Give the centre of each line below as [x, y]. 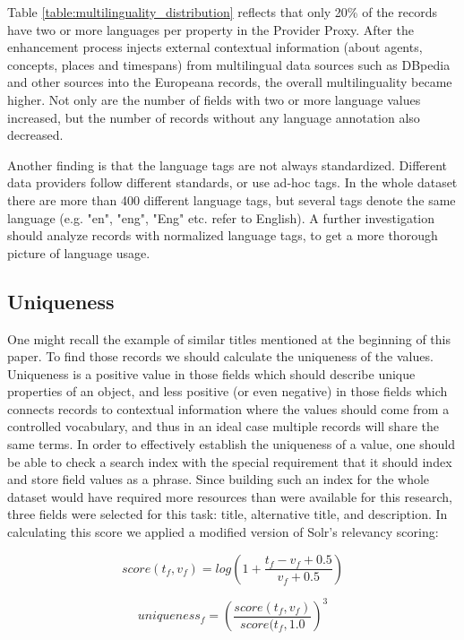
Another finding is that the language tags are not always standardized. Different [228, 164]
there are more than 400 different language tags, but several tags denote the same [232, 199]
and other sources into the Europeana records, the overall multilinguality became [230, 82]
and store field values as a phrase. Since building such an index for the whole [219, 479]
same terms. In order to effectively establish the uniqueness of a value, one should [231, 444]
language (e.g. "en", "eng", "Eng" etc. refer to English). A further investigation [221, 217]
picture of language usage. [79, 252]
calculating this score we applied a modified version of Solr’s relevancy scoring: [223, 532]
